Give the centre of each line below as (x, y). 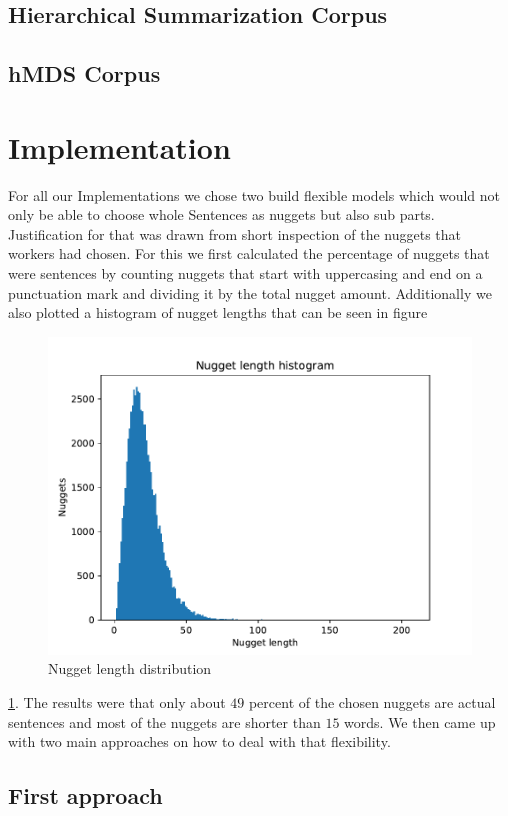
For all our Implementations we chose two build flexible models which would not (254, 194)
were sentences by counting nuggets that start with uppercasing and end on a (245, 273)
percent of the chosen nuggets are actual (372, 702)
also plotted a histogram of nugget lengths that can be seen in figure (218, 312)
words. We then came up (420, 721)
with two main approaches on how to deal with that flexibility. (199, 741)
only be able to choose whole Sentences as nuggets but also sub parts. (221, 214)
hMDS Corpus (84, 73)
